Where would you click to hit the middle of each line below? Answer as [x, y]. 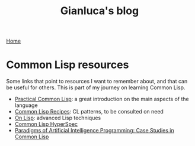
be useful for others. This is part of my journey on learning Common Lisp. [96, 87]
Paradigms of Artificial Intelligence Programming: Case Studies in [94, 131]
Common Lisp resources [68, 65]
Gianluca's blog [100, 11]
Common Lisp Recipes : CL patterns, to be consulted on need [89, 112]
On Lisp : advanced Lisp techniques [58, 118]
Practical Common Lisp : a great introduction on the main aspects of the [102, 99]
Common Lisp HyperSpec [46, 124]
